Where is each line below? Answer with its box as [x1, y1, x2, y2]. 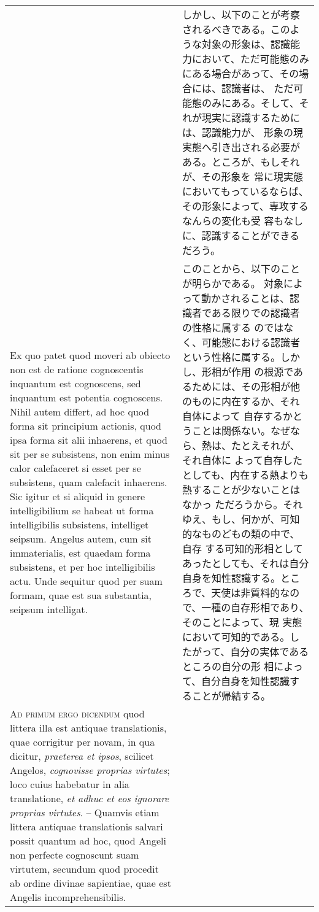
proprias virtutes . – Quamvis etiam [10, 805, 159, 819]
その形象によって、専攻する [182, 199, 309, 213]
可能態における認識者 [201, 335, 300, 349]
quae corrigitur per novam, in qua [10, 735, 155, 749]
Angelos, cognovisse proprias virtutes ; [10, 763, 170, 777]
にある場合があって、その [182, 66, 299, 80]
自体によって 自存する [182, 409, 283, 423]
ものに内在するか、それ [191, 394, 300, 408]
